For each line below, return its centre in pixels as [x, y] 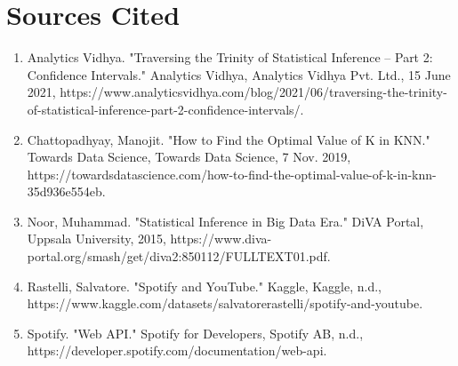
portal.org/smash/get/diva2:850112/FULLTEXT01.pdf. [179, 256]
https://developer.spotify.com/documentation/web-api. [177, 350]
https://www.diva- [221, 239]
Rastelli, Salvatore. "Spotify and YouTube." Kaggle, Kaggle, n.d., [204, 286]
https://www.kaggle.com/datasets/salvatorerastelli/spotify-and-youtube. [225, 303]
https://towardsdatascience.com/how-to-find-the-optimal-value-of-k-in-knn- [232, 174]
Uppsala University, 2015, [96, 239]
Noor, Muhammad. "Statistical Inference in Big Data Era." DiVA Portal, [225, 221]
